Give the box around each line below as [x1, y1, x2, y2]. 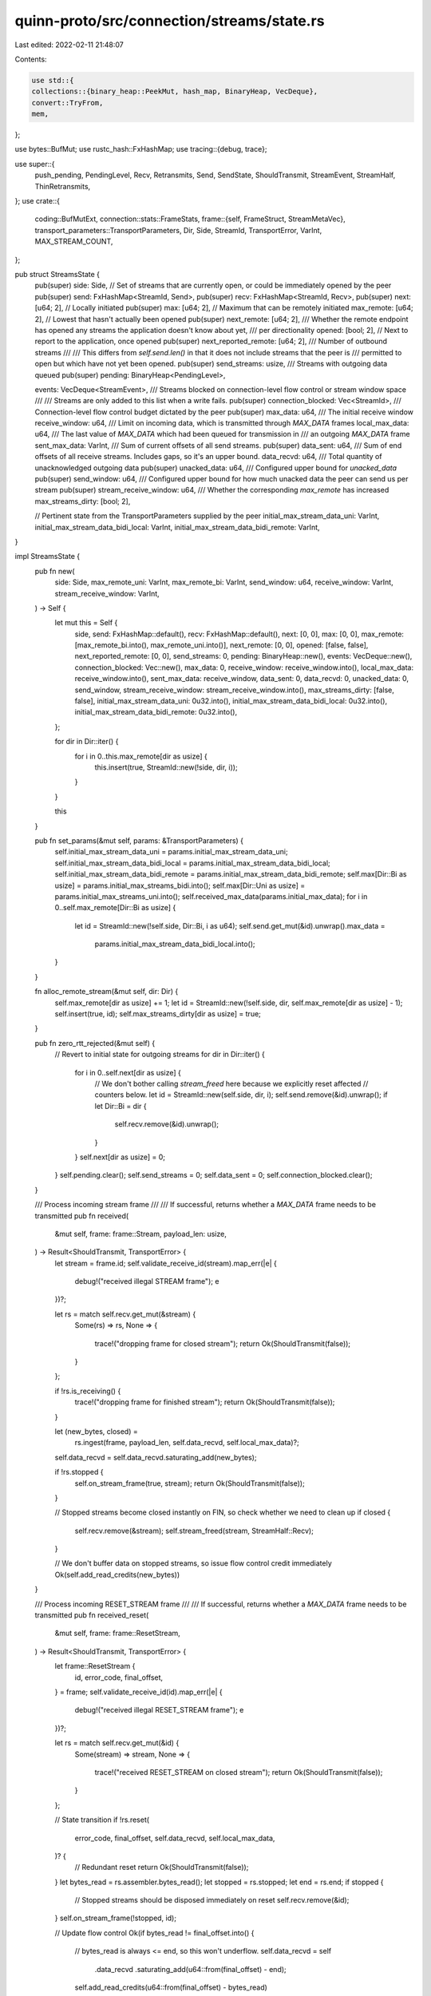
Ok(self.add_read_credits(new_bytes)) [54, 1570, 180, 1579]
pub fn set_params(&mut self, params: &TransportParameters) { [34, 835, 243, 846]
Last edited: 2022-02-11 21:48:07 [14, 40, 124, 50]
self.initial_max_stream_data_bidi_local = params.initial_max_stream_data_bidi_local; [54, 858, 330, 868]
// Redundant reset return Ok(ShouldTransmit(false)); [74, 1863, 249, 1872]
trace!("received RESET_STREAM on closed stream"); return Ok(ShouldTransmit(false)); [94, 1767, 383, 1776]
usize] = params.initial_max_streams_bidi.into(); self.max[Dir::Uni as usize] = [54, 881, 306, 890]
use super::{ [14, 159, 55, 168]
